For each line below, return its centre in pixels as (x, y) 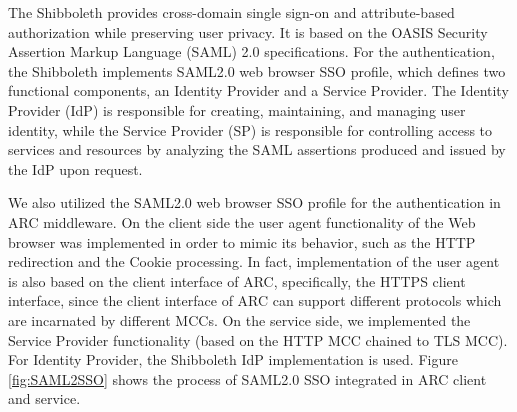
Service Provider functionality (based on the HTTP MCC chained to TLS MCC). (258, 339)
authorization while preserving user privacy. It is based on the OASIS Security (248, 31)
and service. (44, 398)
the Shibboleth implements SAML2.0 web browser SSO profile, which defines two (257, 70)
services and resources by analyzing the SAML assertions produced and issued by (257, 149)
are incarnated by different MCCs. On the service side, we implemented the (239, 319)
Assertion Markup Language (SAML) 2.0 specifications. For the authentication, (251, 51)
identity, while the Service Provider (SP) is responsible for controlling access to (250, 129)
